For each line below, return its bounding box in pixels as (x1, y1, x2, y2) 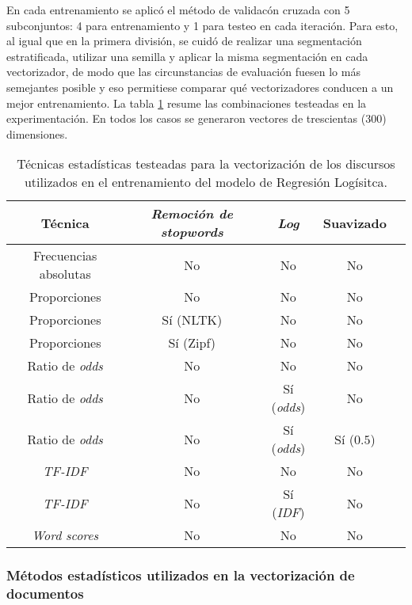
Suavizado (322, 213, 387, 232)
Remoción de (151, 204, 234, 223)
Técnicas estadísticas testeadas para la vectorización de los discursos (17, 154, 395, 173)
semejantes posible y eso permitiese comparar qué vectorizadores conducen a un (6, 78, 394, 95)
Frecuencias (33, 246, 97, 265)
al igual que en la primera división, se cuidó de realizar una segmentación (6, 32, 362, 49)
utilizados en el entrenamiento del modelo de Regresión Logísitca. (24, 173, 388, 192)
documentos (6, 584, 84, 603)
